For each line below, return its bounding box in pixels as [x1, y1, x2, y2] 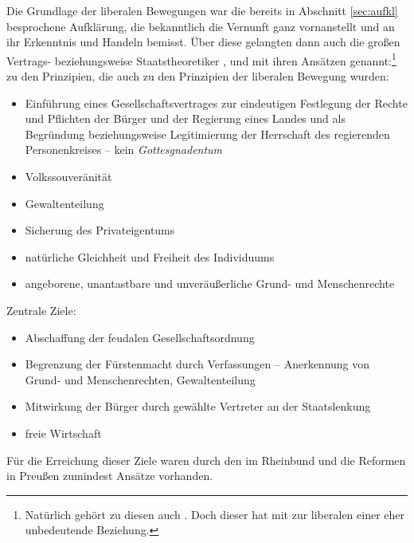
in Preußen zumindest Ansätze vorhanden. [6, 467, 213, 484]
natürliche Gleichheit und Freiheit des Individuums [25, 248, 275, 265]
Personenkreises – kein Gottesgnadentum [25, 141, 223, 158]
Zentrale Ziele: [6, 301, 76, 318]
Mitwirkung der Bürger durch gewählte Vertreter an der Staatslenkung [25, 398, 371, 415]
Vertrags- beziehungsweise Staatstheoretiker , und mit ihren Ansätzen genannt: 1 [6, 49, 396, 69]
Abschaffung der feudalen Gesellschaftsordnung [25, 329, 255, 345]
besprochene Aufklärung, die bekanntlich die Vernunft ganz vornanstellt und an [6, 18, 395, 34]
